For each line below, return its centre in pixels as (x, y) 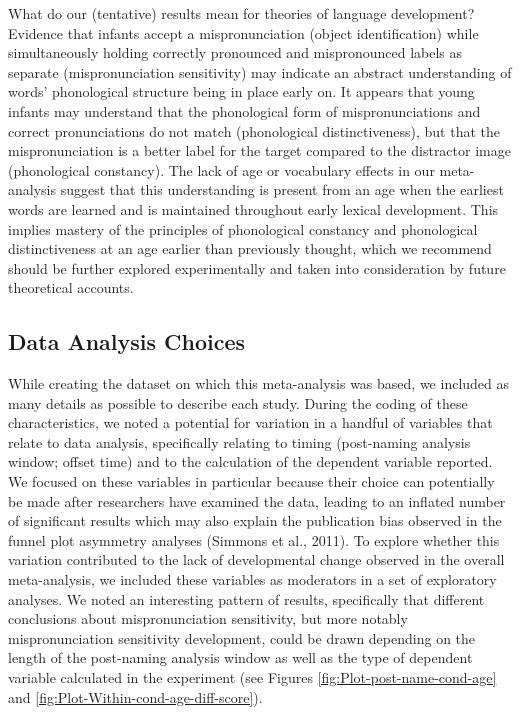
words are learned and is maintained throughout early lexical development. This (253, 208)
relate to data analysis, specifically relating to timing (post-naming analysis (239, 441)
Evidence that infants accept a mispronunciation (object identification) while (243, 32)
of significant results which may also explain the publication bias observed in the (255, 520)
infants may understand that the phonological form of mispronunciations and (244, 110)
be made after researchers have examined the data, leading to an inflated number (257, 500)
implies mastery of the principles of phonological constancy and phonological (243, 228)
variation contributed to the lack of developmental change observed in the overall (256, 559)
